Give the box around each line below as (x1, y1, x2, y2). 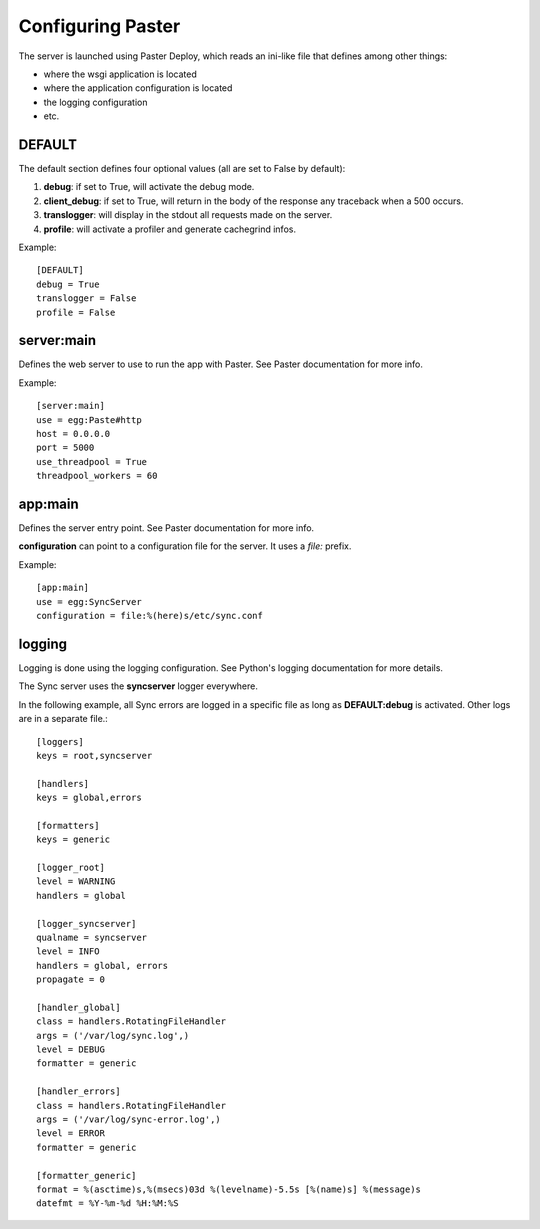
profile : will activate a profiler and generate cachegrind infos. (43, 223, 297, 235)
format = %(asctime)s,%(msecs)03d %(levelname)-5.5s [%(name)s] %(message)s (36, 1184, 422, 1195)
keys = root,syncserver (36, 750, 153, 761)
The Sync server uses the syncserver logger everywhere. (18, 680, 259, 692)
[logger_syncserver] (36, 918, 137, 929)
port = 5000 (36, 442, 95, 454)
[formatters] (36, 820, 100, 831)
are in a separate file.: (18, 713, 109, 725)
